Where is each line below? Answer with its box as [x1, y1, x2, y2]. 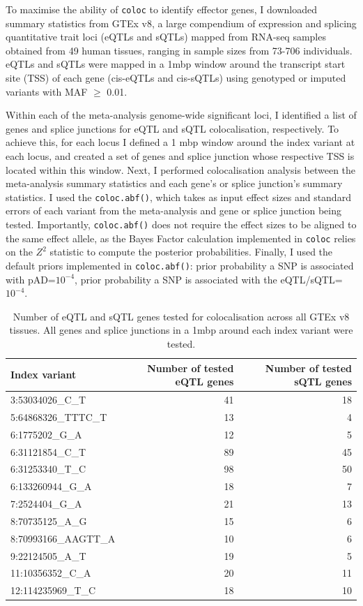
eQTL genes [175, 374, 234, 389]
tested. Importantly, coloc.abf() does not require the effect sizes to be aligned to [6, 217, 357, 232]
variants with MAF [6, 84, 88, 98]
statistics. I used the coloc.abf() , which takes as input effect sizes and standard [6, 189, 351, 204]
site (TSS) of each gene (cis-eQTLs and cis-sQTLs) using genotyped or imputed [6, 71, 346, 85]
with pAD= [6, 272, 56, 286]
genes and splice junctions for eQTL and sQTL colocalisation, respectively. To [6, 121, 339, 135]
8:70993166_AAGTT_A [10, 531, 116, 545]
